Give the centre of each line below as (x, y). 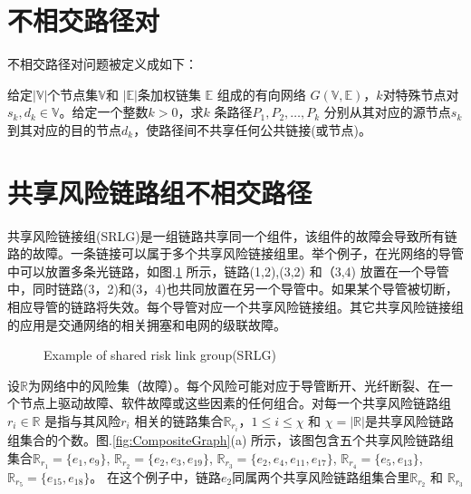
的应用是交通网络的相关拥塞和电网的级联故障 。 (147, 324)
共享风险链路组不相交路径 (160, 192)
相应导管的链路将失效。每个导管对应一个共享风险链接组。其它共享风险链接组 (235, 306)
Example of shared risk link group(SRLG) (160, 355)
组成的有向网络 (261, 94)
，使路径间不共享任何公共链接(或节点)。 (253, 129)
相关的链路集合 (179, 420)
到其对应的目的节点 (64, 129)
